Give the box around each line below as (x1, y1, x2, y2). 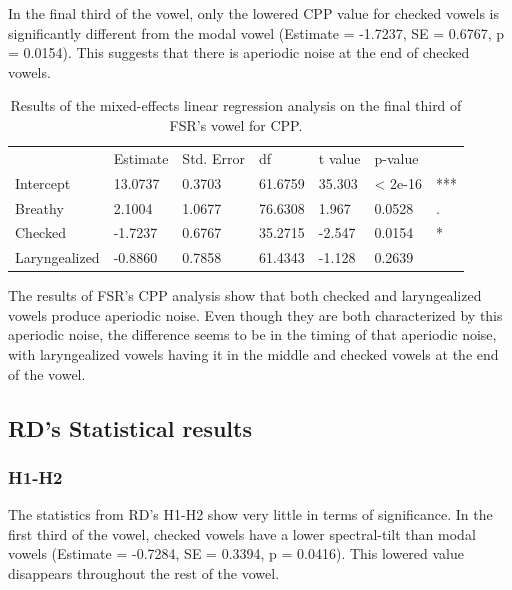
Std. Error (182, 147, 245, 168)
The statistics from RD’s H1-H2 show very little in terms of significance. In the (8, 504, 493, 525)
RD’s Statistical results (8, 412, 252, 443)
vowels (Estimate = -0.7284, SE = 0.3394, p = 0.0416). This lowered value (8, 543, 465, 564)
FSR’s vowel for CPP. (169, 114, 303, 135)
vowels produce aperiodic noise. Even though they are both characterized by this (8, 304, 503, 325)
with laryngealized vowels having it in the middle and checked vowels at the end (8, 344, 499, 365)
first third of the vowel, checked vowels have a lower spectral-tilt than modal (8, 523, 476, 544)
